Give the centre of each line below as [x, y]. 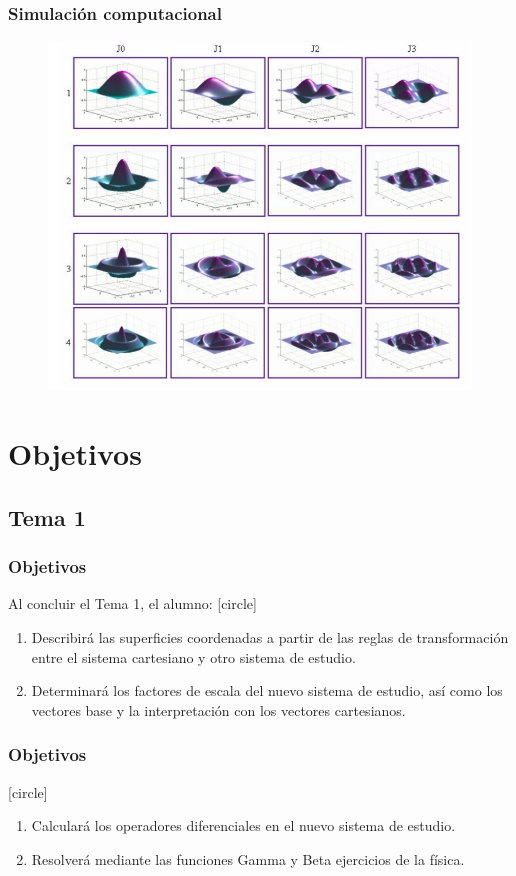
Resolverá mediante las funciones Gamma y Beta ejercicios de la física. [248, 858]
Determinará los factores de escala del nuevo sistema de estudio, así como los [267, 690]
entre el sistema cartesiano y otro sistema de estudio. [193, 656]
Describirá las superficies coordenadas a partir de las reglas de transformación [270, 636]
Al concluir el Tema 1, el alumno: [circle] [132, 603]
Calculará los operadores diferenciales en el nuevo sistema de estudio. [243, 825]
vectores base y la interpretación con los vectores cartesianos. [218, 709]
